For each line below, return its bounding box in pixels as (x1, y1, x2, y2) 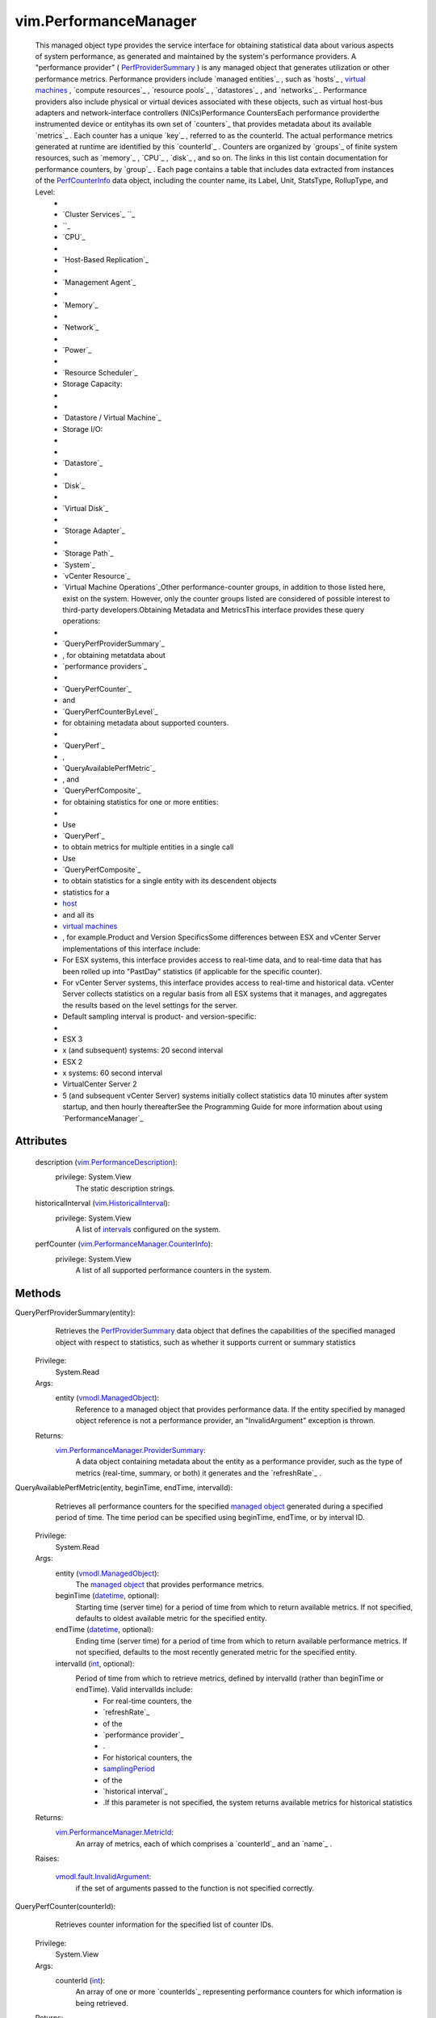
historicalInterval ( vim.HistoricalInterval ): (35, 1199, 170, 1208)
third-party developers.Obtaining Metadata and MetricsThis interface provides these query (62, 605, 365, 615)
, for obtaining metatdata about (62, 650, 166, 659)
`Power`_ (62, 345, 92, 355)
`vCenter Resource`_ (62, 571, 131, 580)
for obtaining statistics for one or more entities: (62, 797, 219, 806)
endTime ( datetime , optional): (55, 1625, 154, 1635)
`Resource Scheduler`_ (62, 367, 138, 377)
